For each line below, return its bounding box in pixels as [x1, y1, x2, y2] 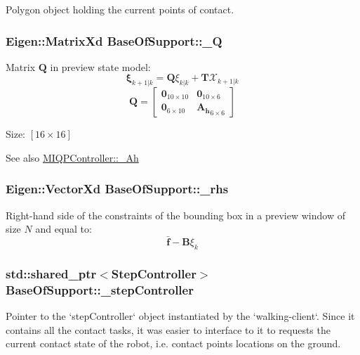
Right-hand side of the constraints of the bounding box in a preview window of [6, 207, 345, 222]
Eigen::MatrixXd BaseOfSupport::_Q [6, 32, 222, 49]
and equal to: [35, 221, 92, 236]
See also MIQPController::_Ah [6, 150, 139, 164]
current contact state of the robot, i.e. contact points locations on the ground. [6, 336, 341, 351]
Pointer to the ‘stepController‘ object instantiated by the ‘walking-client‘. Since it [6, 308, 355, 323]
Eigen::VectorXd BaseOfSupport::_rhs [6, 180, 229, 198]
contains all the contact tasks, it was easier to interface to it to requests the [6, 322, 331, 337]
